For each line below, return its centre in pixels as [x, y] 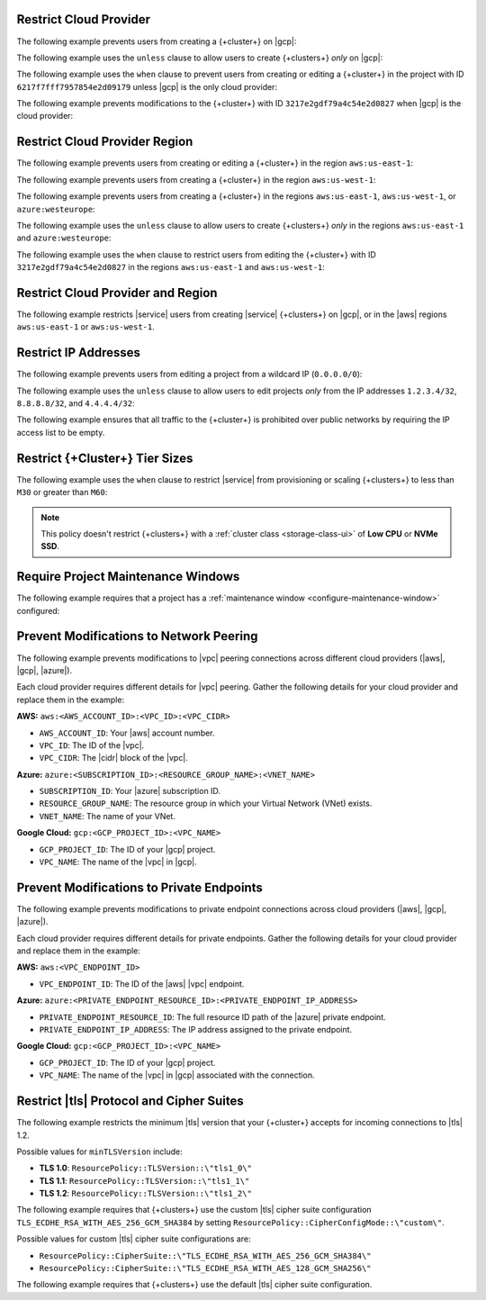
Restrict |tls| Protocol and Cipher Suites [130, 1101]
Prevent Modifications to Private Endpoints [139, 887]
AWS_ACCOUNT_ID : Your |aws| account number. [127, 733]
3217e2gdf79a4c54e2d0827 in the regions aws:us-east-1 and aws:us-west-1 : [171, 267]
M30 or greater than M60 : [62, 492]
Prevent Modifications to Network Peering [137, 636]
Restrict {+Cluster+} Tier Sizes [105, 458]
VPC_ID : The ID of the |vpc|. [92, 745]
